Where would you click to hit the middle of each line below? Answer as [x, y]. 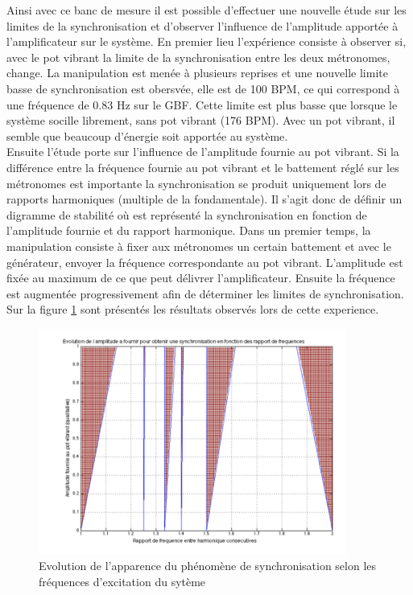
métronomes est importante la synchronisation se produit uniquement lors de [196, 183]
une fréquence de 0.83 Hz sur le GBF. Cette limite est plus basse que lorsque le [202, 104]
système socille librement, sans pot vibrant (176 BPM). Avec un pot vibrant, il [201, 120]
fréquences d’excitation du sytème [122, 581]
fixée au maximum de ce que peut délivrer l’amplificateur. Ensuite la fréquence [201, 278]
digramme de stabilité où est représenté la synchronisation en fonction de [187, 214]
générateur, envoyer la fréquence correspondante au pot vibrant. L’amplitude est [205, 262]
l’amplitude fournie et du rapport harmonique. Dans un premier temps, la [189, 230]
